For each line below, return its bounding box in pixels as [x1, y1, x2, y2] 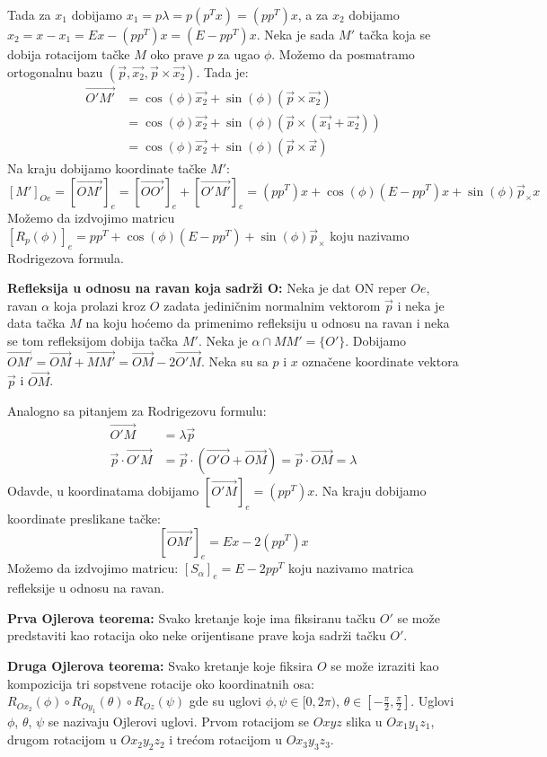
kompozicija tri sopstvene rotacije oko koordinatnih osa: [7, 673, 314, 692]
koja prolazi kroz [53, 295, 146, 314]
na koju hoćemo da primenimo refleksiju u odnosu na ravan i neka [85, 313, 450, 332]
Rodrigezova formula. [7, 248, 124, 267]
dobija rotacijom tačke [7, 45, 130, 63]
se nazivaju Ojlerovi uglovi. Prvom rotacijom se [48, 711, 310, 730]
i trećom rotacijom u [169, 730, 282, 749]
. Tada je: [196, 62, 249, 81]
